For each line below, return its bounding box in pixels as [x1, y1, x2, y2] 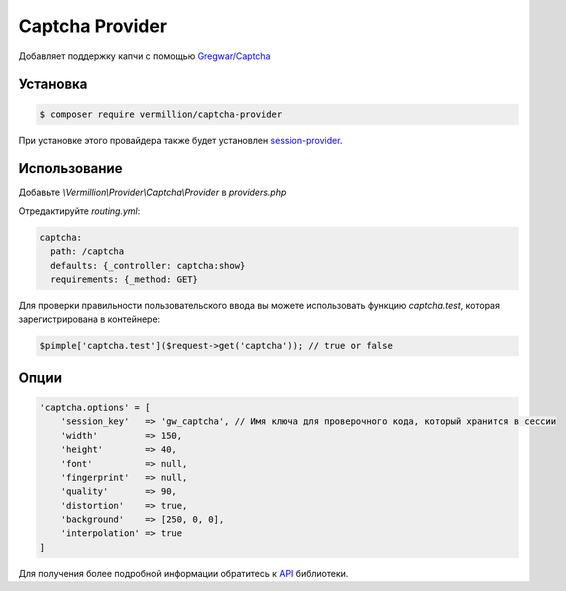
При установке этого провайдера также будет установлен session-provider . [18, 134, 343, 146]
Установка [18, 76, 88, 93]
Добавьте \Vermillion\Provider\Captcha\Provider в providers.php [18, 186, 287, 199]
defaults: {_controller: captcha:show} [50, 260, 246, 271]
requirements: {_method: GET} [50, 273, 199, 285]
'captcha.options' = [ [39, 401, 151, 413]
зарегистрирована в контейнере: [18, 313, 161, 325]
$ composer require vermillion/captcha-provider [39, 108, 283, 120]
